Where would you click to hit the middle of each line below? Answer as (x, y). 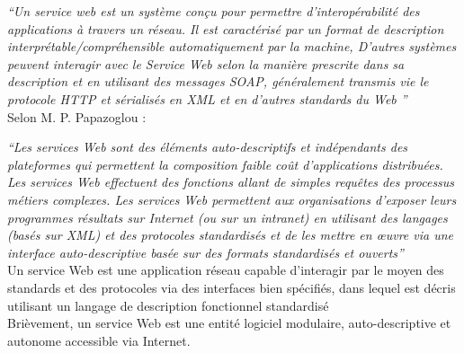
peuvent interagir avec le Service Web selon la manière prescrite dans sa (206, 63)
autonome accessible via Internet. (99, 340)
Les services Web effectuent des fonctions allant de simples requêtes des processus (231, 182)
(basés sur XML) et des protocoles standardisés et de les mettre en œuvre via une (231, 235)
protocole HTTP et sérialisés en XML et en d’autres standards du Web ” (207, 98)
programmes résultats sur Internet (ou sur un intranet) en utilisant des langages (228, 217)
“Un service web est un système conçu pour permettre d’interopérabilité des (214, 11)
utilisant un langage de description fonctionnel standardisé (168, 305)
